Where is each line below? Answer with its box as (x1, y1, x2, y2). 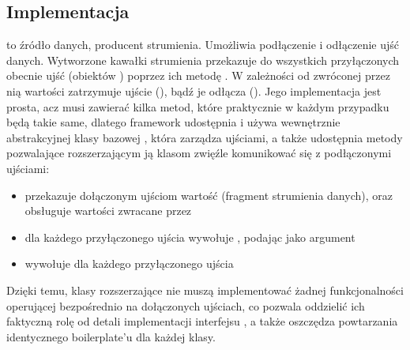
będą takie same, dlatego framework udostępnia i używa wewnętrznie (6, 114, 340, 130)
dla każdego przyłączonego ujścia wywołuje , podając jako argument (24, 228, 355, 245)
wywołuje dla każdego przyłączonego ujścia (24, 255, 234, 272)
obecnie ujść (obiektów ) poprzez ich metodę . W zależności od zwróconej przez (6, 67, 390, 84)
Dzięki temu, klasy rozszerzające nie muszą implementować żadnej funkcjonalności (6, 281, 404, 298)
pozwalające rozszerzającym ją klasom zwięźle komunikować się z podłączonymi (6, 145, 392, 161)
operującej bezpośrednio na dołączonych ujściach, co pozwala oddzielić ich (6, 297, 365, 314)
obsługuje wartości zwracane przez (24, 202, 192, 219)
